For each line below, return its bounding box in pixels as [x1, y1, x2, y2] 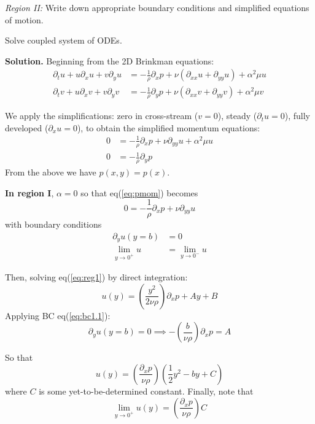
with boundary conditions [5, 218, 102, 231]
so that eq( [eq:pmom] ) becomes [80, 186, 198, 199]
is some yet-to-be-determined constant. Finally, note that [39, 384, 254, 397]
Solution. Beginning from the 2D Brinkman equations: [5, 54, 214, 67]
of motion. [5, 13, 44, 26]
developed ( [5, 121, 49, 134]
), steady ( [217, 109, 257, 122]
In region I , [5, 186, 54, 199]
